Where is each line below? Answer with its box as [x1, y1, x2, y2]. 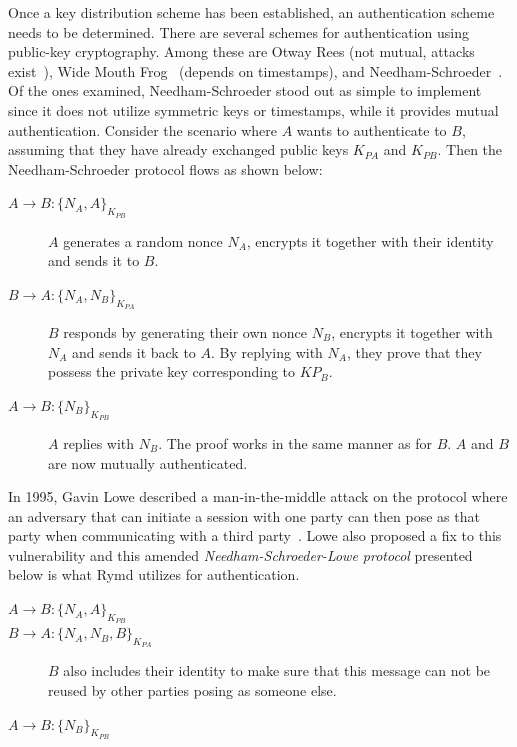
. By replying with [211, 341, 323, 362]
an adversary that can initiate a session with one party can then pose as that [8, 505, 480, 526]
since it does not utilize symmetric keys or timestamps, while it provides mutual [8, 99, 499, 120]
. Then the [437, 139, 503, 160]
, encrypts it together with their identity [246, 230, 494, 251]
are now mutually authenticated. [48, 452, 248, 473]
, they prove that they [346, 341, 482, 362]
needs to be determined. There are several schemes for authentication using [8, 21, 469, 42]
